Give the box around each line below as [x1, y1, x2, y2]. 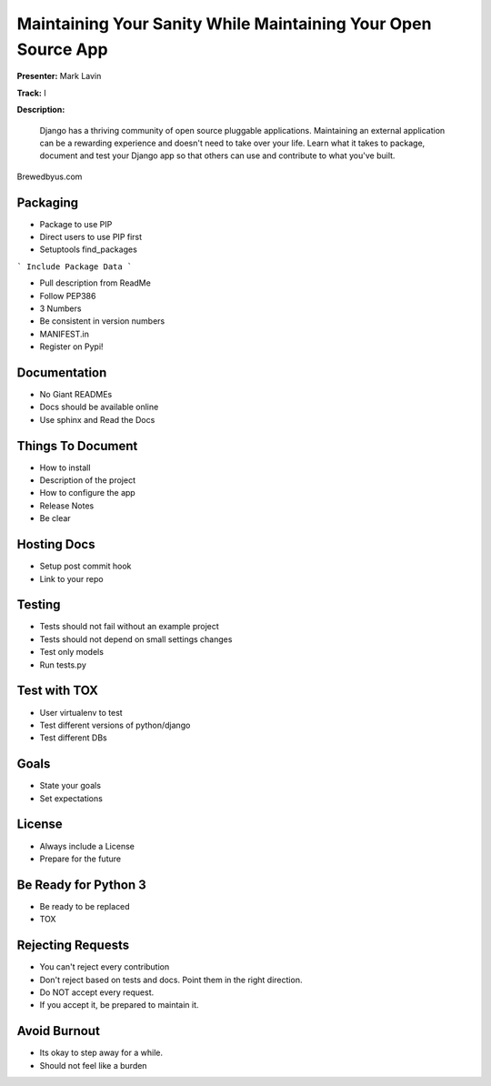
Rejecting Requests [16, 938, 130, 953]
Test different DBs [39, 732, 108, 743]
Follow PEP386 [39, 290, 96, 301]
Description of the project [39, 475, 136, 486]
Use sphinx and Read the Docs [39, 414, 155, 425]
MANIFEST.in [39, 328, 90, 339]
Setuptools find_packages [39, 244, 138, 255]
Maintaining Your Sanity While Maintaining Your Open [16, 14, 432, 34]
